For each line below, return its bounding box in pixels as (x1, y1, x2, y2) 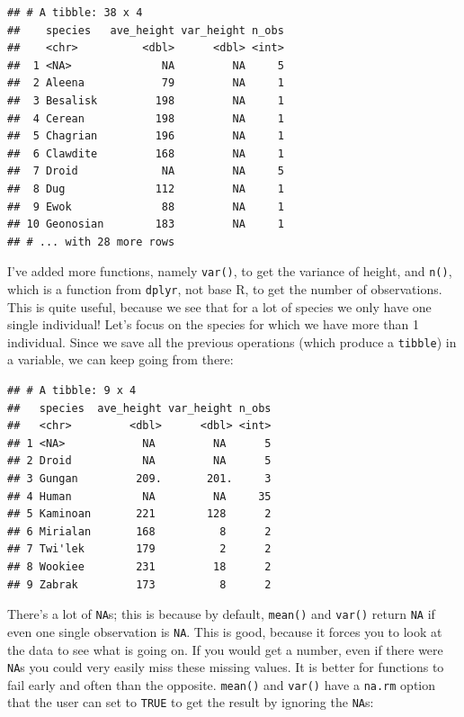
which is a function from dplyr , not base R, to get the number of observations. (7, 279, 442, 298)
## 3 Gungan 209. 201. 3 (7, 472, 272, 486)
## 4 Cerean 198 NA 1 (7, 112, 284, 125)
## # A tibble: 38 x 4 (7, 6, 143, 19)
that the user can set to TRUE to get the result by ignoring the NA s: (7, 693, 374, 712)
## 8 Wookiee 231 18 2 (7, 560, 272, 573)
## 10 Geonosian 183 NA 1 (7, 218, 284, 231)
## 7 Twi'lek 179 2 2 (7, 542, 272, 556)
